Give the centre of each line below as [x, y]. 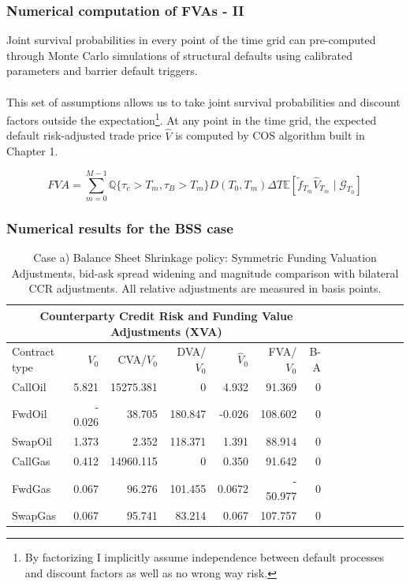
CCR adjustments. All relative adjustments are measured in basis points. [205, 288]
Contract [34, 351]
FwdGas [32, 488]
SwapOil [32, 441]
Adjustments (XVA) [166, 331]
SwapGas [34, 515]
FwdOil [30, 414]
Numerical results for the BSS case [120, 228]
